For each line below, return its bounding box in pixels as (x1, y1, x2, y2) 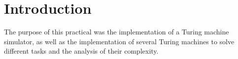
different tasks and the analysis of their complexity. (4, 46, 159, 56)
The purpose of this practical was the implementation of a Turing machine (4, 27, 229, 37)
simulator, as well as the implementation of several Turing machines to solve (4, 36, 235, 46)
